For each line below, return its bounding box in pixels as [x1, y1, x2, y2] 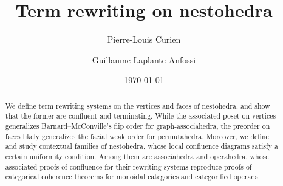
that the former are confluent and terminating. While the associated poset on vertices [5, 111, 276, 121]
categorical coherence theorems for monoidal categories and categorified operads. [5, 171, 261, 182]
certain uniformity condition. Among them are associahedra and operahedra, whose [5, 151, 269, 161]
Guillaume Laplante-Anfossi [92, 53, 196, 66]
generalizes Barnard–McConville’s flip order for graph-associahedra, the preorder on [5, 121, 270, 131]
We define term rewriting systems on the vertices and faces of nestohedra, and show [5, 100, 270, 111]
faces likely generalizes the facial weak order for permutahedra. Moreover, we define [5, 131, 269, 141]
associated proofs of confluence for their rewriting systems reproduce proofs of [5, 161, 252, 171]
